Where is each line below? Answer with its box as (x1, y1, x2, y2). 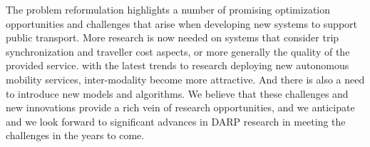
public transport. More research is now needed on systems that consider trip (6, 30, 339, 45)
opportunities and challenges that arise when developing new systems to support (6, 16, 357, 31)
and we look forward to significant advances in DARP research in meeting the (6, 113, 346, 128)
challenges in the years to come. (6, 128, 145, 143)
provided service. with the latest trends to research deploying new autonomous (6, 58, 349, 73)
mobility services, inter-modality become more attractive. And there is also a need (6, 71, 365, 86)
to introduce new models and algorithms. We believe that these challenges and (6, 86, 349, 101)
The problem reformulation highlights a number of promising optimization (6, 2, 331, 16)
